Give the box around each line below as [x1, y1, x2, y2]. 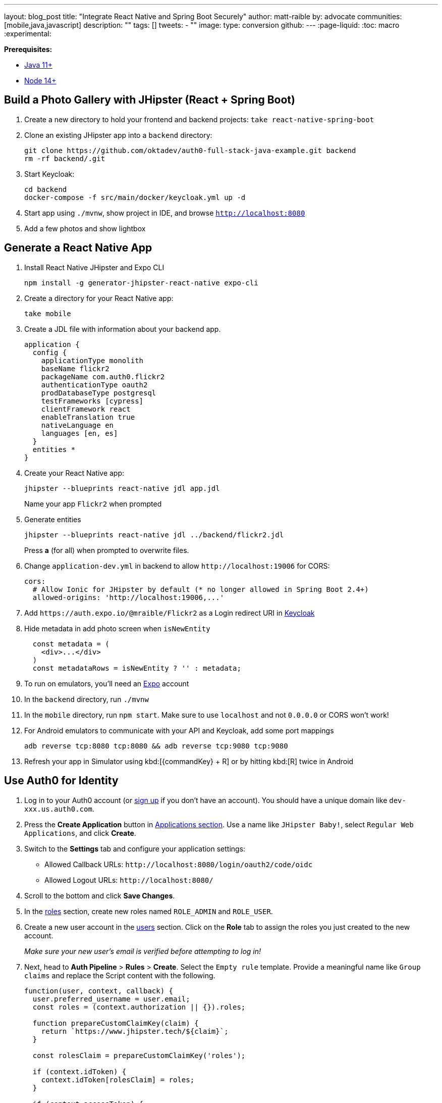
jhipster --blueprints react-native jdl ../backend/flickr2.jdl [24, 530, 284, 539]
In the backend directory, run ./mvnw [24, 694, 149, 704]
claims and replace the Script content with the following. [24, 971, 215, 980]
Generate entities [24, 515, 81, 524]
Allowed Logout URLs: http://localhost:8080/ [44, 875, 213, 884]
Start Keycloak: [24, 169, 75, 178]
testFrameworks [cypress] [41, 396, 144, 405]
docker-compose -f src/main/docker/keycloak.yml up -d [24, 193, 246, 202]
